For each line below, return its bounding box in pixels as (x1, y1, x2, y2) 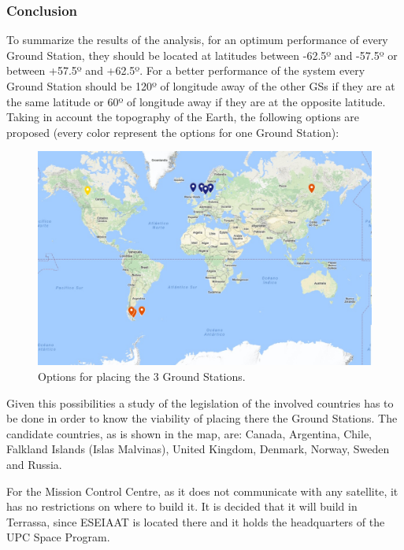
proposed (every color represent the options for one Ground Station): (6, 124, 339, 140)
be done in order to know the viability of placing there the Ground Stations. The (6, 410, 398, 426)
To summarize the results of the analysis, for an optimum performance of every (6, 31, 388, 48)
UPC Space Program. (6, 529, 110, 545)
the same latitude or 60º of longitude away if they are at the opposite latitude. (6, 93, 386, 109)
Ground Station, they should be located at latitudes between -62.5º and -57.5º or (6, 46, 398, 63)
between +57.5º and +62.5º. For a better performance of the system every (6, 62, 365, 79)
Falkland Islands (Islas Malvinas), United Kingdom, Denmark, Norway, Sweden (6, 441, 390, 457)
